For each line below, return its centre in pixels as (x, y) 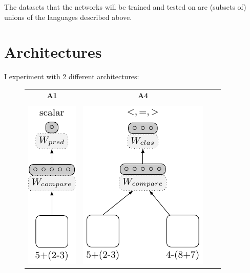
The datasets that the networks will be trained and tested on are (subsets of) (125, 7)
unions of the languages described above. (68, 17)
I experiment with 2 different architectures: (72, 76)
